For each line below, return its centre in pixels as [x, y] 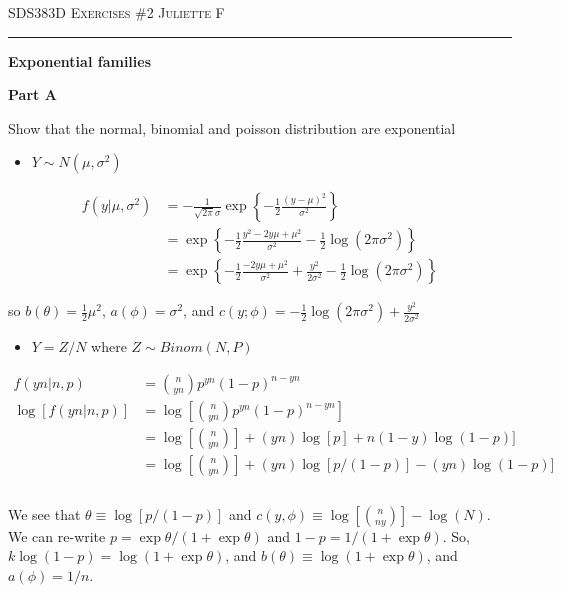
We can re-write [57, 535]
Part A [32, 94]
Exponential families [80, 60]
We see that [44, 513]
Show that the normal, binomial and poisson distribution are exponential [232, 127]
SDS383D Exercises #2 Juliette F [116, 12]
